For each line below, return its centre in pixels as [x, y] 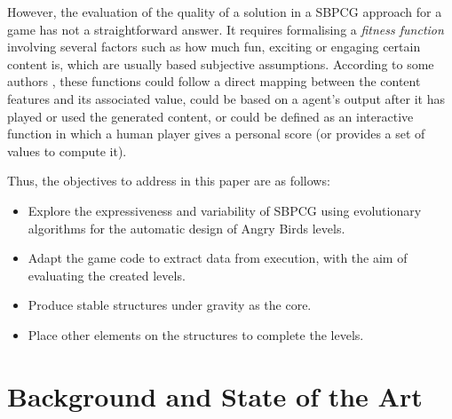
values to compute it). [67, 150]
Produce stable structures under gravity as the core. [170, 305]
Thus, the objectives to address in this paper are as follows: [169, 181]
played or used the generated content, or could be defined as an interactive [210, 116]
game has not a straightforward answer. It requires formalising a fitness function [226, 29]
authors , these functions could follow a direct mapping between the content [214, 81]
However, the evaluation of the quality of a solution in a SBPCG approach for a [225, 12]
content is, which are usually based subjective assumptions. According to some [221, 63]
